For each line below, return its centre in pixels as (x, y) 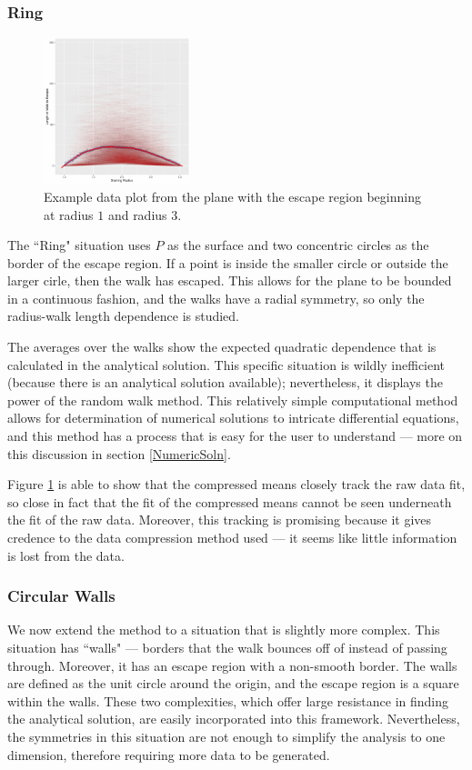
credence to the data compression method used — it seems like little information (232, 538)
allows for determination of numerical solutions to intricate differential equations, (233, 418)
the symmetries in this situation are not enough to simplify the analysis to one (226, 736)
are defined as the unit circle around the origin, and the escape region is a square (233, 683)
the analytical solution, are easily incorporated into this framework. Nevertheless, (234, 719)
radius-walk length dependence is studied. (124, 316)
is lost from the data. (66, 555)
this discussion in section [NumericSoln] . (119, 453)
